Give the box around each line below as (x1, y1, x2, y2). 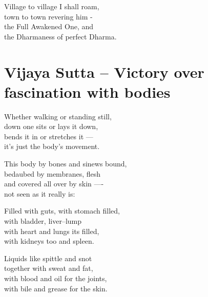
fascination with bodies (4, 81, 171, 102)
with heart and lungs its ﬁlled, (4, 225, 99, 236)
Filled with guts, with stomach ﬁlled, (4, 205, 120, 216)
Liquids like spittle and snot (4, 252, 92, 263)
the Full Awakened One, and (4, 21, 94, 32)
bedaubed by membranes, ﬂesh (4, 168, 101, 179)
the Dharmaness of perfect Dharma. (4, 31, 117, 41)
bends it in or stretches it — (4, 131, 93, 141)
